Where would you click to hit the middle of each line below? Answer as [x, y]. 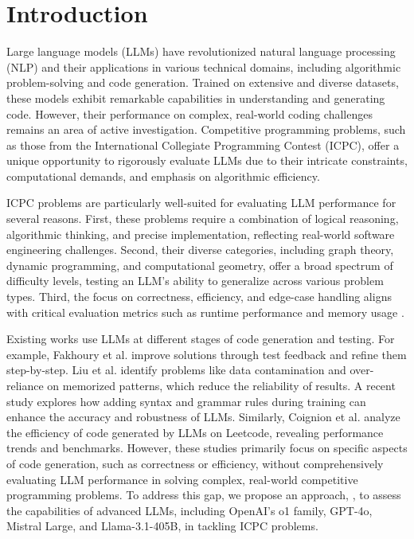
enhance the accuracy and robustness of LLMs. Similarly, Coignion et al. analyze [203, 417]
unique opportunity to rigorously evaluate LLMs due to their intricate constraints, [207, 160]
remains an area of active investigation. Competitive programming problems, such [206, 129]
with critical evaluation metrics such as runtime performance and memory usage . [205, 312]
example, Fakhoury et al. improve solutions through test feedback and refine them [207, 354]
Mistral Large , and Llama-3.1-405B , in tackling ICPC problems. [162, 526]
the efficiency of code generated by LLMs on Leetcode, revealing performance [195, 432]
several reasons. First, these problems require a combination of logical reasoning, [203, 219]
